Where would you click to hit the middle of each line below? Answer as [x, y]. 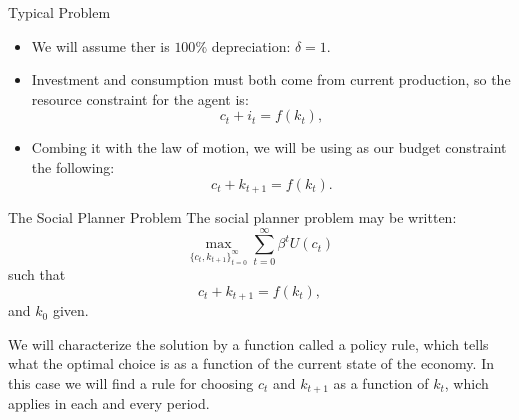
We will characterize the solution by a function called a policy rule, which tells [248, 343]
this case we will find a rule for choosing [131, 382]
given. [70, 310]
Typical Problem [59, 12]
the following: [73, 166]
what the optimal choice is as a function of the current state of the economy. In [251, 363]
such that [37, 274]
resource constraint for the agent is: [140, 98]
